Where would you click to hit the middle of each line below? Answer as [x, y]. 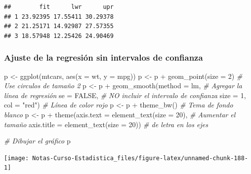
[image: [17, 158]
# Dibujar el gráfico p [37, 141]
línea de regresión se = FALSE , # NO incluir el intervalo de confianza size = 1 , [125, 95]
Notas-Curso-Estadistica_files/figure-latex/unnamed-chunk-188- [140, 158]
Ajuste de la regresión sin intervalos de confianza [104, 57]
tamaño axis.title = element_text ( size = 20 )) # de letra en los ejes [106, 124]
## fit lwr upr [59, 7]
